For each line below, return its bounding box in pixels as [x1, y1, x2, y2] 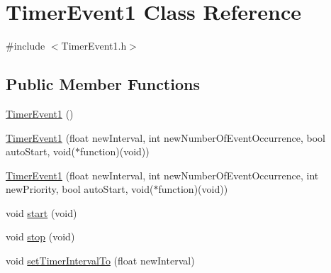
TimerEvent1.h [61, 38, 127, 53]
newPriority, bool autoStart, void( [6, 182, 154, 196]
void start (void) [6, 205, 77, 220]
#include [6, 38, 45, 53]
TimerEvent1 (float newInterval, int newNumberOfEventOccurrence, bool [6, 130, 325, 145]
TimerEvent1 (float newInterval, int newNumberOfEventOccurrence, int [6, 167, 319, 182]
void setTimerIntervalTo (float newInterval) [6, 253, 195, 268]
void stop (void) [6, 229, 75, 244]
